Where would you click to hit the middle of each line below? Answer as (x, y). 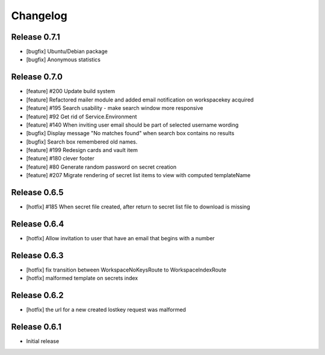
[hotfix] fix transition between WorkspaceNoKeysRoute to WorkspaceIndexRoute (126, 270)
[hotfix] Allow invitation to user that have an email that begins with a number (120, 238)
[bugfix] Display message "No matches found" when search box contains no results (130, 133)
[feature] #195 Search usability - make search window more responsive (115, 108)
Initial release (43, 341)
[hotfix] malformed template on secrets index (82, 278)
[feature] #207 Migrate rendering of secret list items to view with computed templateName (138, 175)
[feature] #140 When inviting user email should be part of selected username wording (132, 125)
